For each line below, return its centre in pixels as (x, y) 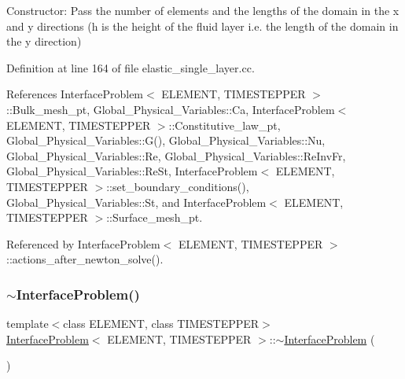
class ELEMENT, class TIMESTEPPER (161, 324)
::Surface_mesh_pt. (155, 217)
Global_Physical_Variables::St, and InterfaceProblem (136, 202)
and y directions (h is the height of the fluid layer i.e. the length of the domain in (202, 26)
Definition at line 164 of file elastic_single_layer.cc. (131, 67)
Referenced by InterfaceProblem (83, 243)
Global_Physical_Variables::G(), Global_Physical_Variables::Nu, (166, 140)
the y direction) (44, 41)
